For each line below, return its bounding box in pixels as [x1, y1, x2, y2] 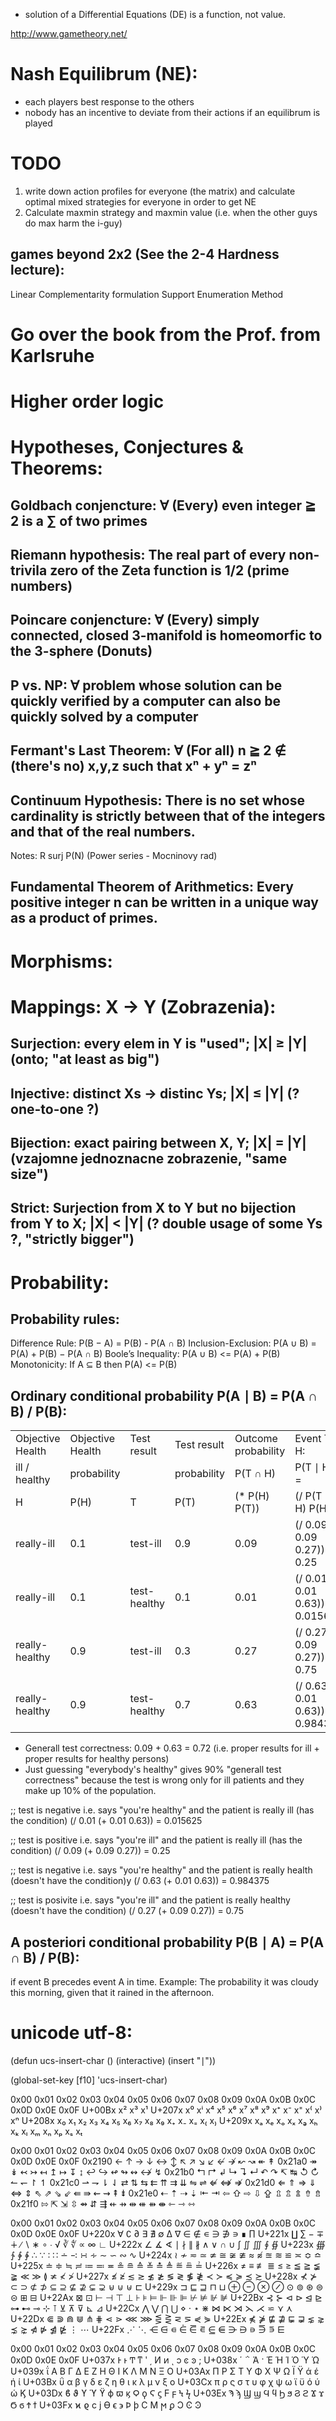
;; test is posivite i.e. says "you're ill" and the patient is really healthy [10, 1894, 291, 1906]
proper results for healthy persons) [24, 1753, 170, 1765]
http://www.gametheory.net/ [10, 28, 128, 39]
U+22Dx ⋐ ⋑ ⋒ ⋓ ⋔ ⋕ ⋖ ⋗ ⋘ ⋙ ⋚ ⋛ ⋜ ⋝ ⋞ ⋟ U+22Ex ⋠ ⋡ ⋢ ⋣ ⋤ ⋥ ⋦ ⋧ [10, 2312, 325, 2324]
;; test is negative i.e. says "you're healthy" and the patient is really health [10, 1864, 313, 1876]
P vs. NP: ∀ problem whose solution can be [10, 677, 283, 694]
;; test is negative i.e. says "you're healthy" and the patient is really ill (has [10, 1804, 315, 1816]
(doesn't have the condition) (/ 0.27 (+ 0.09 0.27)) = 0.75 [10, 1905, 244, 1917]
